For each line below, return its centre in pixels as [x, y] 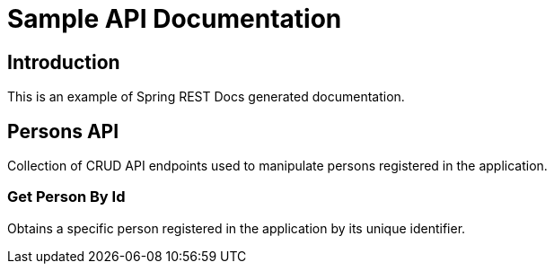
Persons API [63, 131]
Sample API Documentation [175, 19]
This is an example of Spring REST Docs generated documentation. [206, 97]
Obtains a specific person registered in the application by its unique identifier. [237, 228]
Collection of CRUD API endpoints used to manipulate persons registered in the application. [277, 166]
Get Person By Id [66, 197]
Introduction [64, 62]
